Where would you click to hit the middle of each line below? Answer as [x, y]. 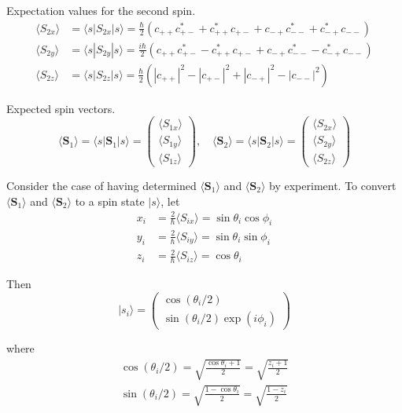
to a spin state [110, 201]
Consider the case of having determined [101, 185]
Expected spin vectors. [61, 108]
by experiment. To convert [333, 185]
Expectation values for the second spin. [101, 10]
